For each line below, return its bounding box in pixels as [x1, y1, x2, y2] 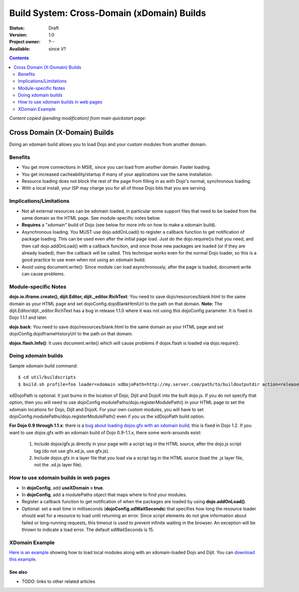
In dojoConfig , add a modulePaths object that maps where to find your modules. [21, 492, 187, 498]
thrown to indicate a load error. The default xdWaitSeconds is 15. [21, 527, 154, 533]
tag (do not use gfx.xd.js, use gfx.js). [34, 448, 110, 454]
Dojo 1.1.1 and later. [9, 314, 47, 320]
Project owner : [9, 39, 41, 45]
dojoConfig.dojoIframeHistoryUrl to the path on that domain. [9, 331, 133, 337]
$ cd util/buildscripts [18, 374, 76, 380]
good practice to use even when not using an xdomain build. [21, 257, 146, 263]
